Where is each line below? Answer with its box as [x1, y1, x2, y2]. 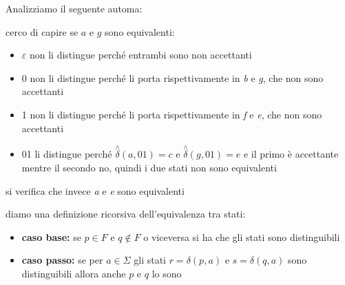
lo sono [151, 266, 182, 280]
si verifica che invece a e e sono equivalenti [6, 183, 185, 198]
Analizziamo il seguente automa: [6, 1, 143, 15]
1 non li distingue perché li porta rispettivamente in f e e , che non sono [21, 107, 322, 121]
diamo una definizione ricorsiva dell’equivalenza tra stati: [6, 207, 246, 221]
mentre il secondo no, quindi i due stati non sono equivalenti [21, 160, 277, 174]
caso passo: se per [21, 253, 103, 267]
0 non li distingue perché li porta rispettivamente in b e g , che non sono [21, 70, 324, 85]
